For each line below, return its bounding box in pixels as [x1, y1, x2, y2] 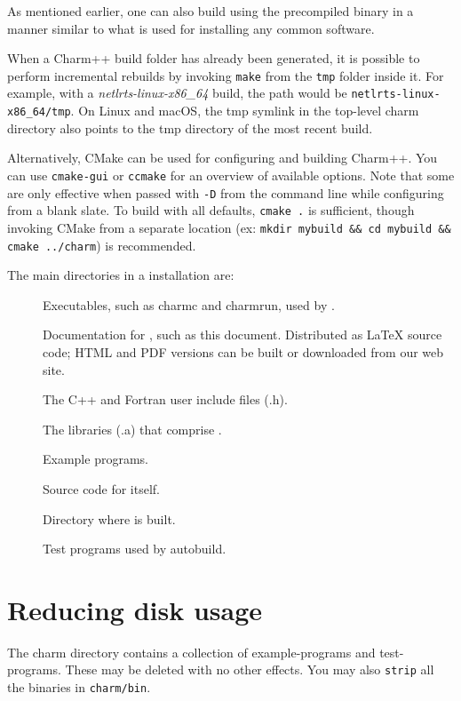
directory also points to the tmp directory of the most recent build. [7, 118, 373, 137]
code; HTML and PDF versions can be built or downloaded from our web [43, 343, 444, 361]
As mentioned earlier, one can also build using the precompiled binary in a [7, 2, 414, 20]
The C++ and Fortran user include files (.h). [43, 390, 288, 409]
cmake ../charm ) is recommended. [7, 235, 196, 254]
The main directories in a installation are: [7, 266, 234, 284]
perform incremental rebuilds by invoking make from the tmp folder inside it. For [7, 66, 444, 84]
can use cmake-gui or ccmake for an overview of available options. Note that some [7, 165, 455, 184]
